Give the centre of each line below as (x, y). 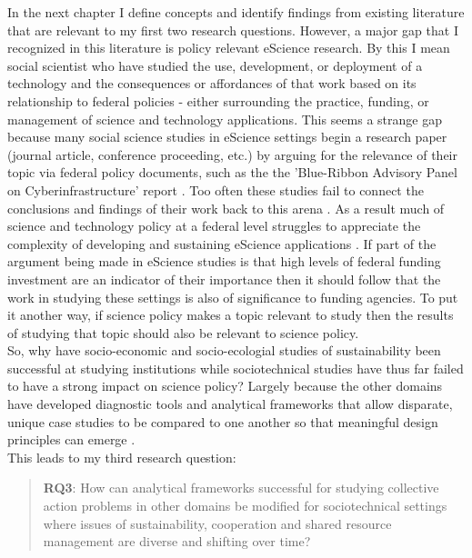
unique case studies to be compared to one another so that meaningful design (223, 421)
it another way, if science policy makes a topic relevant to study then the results (231, 315)
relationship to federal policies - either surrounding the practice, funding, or (218, 100)
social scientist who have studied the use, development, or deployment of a (215, 65)
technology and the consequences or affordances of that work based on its (212, 83)
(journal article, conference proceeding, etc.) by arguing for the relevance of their (232, 154)
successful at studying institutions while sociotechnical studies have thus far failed (236, 368)
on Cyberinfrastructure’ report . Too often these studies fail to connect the (216, 189)
